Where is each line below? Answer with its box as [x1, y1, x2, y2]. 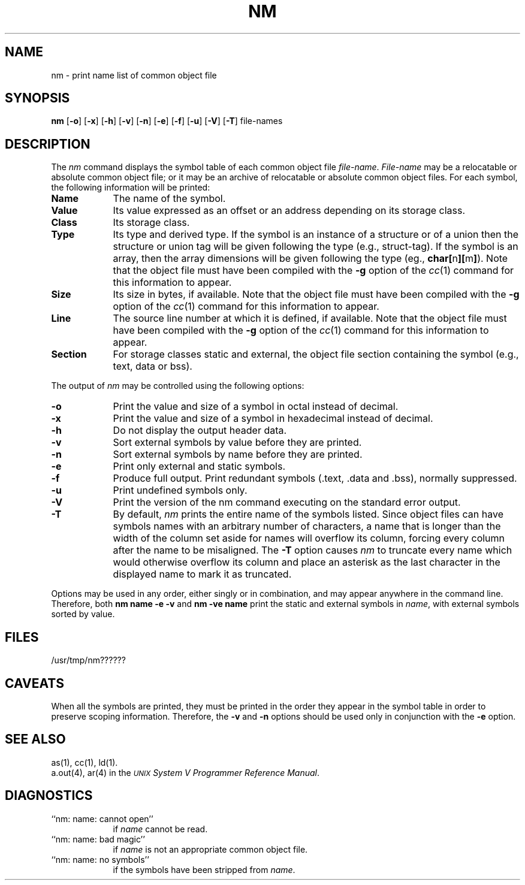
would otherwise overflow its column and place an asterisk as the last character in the [113, 556, 500, 569]
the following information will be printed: [51, 182, 210, 193]
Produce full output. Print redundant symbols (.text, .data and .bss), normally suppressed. [113, 472, 517, 485]
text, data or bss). [113, 360, 192, 373]
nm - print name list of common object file [51, 70, 217, 80]
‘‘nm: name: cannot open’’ [51, 813, 153, 824]
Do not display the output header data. [113, 424, 287, 437]
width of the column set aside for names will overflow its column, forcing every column [113, 532, 505, 545]
